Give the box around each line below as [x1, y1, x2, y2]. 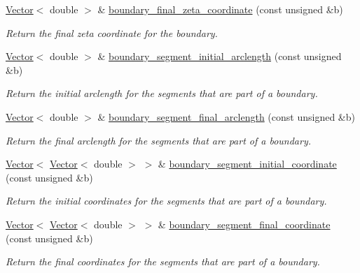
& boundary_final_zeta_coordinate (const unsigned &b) [97, 2, 343, 16]
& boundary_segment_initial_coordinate [158, 156, 337, 171]
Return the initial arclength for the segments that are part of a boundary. [6, 86, 318, 101]
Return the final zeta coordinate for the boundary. [6, 25, 218, 40]
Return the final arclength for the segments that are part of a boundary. [6, 133, 312, 147]
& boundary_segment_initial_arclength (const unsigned [97, 49, 342, 64]
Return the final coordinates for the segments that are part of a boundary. [6, 254, 320, 269]
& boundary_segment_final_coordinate [158, 216, 331, 231]
